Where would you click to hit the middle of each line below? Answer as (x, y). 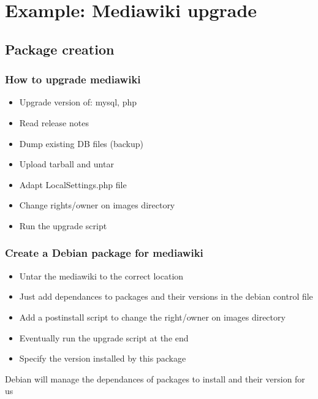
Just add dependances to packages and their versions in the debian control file (166, 296)
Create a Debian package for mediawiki (104, 253)
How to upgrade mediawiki (73, 79)
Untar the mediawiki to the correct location (101, 275)
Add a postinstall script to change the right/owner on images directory (152, 317)
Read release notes (54, 122)
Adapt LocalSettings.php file (73, 184)
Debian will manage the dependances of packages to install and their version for (155, 378)
